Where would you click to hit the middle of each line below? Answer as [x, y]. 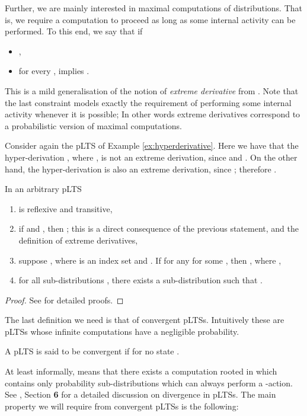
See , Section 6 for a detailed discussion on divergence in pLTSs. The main [140, 394]
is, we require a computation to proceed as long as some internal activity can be [150, 19]
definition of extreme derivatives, [78, 240]
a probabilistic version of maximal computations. [93, 125]
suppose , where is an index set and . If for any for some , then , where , [150, 260]
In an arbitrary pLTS [43, 189]
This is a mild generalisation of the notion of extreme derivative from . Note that [152, 90]
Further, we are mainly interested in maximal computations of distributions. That [154, 8]
